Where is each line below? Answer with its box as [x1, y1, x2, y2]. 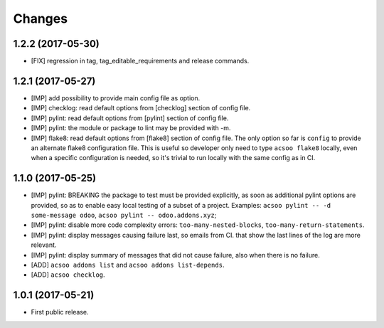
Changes [13, 11, 68, 26]
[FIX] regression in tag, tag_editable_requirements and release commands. [31, 57, 250, 65]
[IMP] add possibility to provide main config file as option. [31, 93, 201, 102]
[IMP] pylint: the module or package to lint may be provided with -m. [31, 124, 231, 132]
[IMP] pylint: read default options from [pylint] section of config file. [31, 114, 229, 122]
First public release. [31, 308, 89, 317]
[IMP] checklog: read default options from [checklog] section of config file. [31, 104, 251, 112]
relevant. [31, 240, 57, 249]
